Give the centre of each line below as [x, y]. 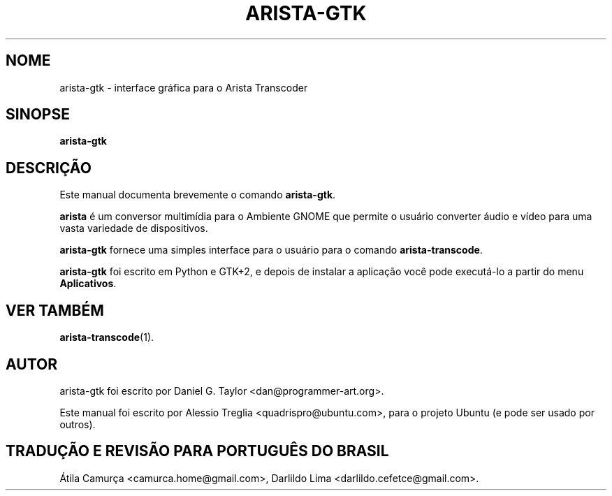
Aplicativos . [88, 284]
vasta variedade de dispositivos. [134, 228]
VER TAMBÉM [55, 310]
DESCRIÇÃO [49, 168]
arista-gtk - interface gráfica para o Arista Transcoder [184, 87]
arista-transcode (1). [107, 337]
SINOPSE [38, 115]
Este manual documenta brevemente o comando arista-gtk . [198, 195]
